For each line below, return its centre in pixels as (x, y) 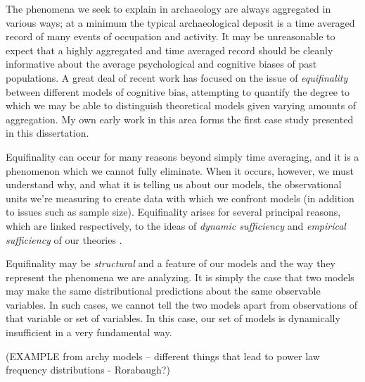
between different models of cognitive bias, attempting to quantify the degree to (178, 91)
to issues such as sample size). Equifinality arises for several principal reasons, (173, 212)
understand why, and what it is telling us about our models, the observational (174, 184)
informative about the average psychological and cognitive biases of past (161, 64)
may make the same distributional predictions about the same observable (163, 291)
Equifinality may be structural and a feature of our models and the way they (171, 263)
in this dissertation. (47, 133)
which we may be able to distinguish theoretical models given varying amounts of (181, 105)
